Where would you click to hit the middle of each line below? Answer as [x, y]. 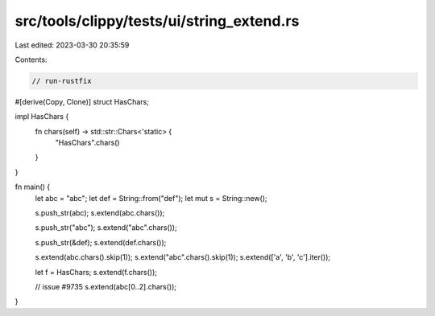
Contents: [31, 60]
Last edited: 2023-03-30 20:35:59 [72, 45]
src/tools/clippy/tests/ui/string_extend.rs [157, 21]
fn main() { [33, 187]
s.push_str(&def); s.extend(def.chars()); [101, 242]
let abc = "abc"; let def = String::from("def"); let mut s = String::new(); [151, 198]
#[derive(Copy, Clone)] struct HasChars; [82, 101]
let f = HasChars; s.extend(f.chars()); [96, 272]
